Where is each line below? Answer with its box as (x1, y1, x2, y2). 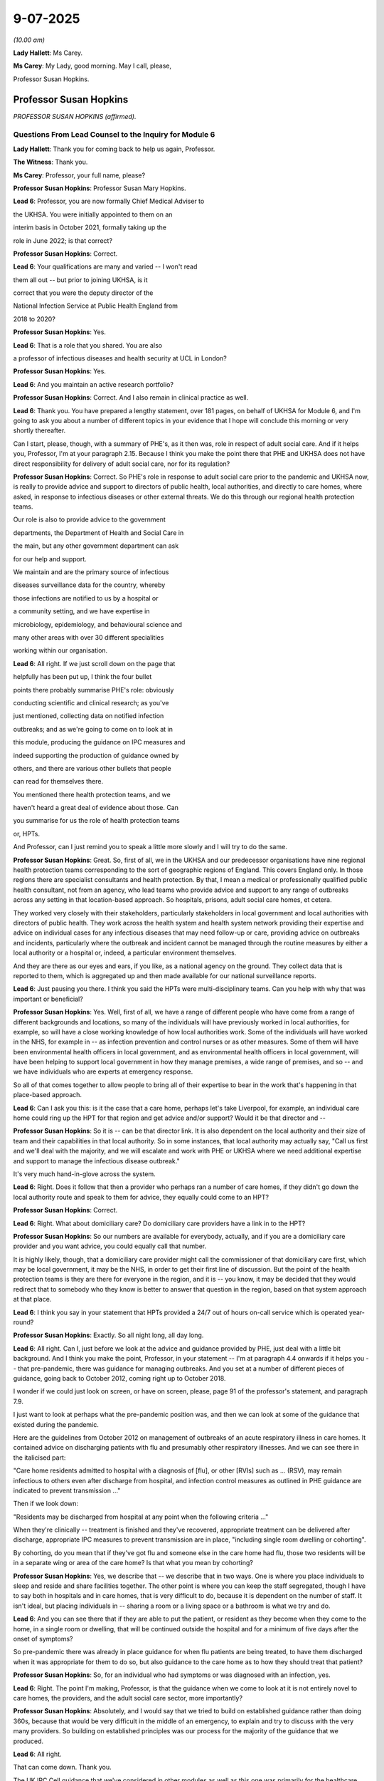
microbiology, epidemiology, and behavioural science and (13, 620, 183, 628)
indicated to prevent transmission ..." (13, 1486, 121, 1495)
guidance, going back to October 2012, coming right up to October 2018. (13, 1374, 226, 1382)
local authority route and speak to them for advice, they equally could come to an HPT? (13, 1193, 270, 1201)
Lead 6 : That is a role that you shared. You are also (13, 341, 163, 349)
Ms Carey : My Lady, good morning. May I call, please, (13, 61, 172, 71)
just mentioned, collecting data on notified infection (13, 712, 164, 720)
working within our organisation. (13, 646, 108, 655)
